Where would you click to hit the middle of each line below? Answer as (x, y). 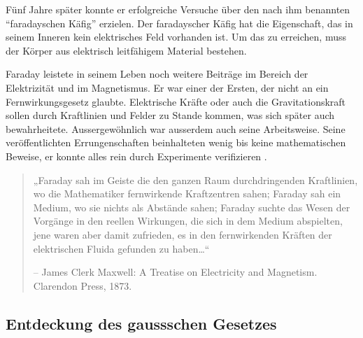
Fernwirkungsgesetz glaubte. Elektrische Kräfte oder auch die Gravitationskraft (176, 101)
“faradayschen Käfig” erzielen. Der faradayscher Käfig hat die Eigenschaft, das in (179, 23)
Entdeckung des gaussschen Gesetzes (141, 323)
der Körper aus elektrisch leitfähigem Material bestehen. (126, 50)
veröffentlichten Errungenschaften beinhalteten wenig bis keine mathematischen (176, 142)
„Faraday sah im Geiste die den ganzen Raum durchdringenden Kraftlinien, (195, 179)
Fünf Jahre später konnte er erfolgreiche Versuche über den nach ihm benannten (178, 9)
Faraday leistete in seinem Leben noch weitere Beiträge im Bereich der (157, 74)
